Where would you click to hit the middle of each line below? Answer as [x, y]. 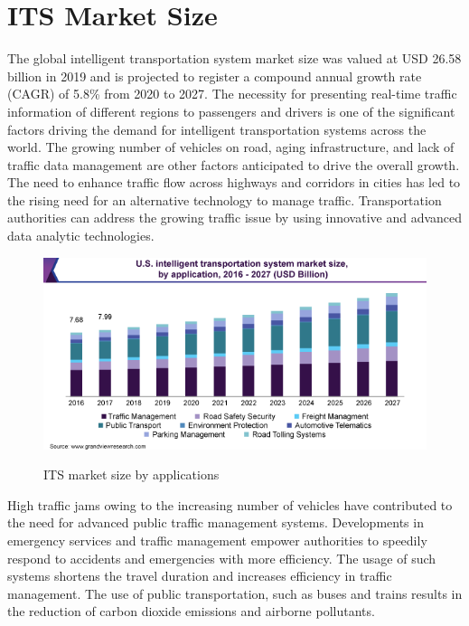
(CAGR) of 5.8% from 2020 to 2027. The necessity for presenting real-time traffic [232, 94]
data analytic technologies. [81, 236]
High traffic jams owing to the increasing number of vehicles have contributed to [230, 504]
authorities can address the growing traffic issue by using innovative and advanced [235, 218]
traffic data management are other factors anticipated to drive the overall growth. [234, 164]
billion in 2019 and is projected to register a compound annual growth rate [215, 76]
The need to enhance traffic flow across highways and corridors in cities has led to [234, 182]
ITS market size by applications [131, 474]
